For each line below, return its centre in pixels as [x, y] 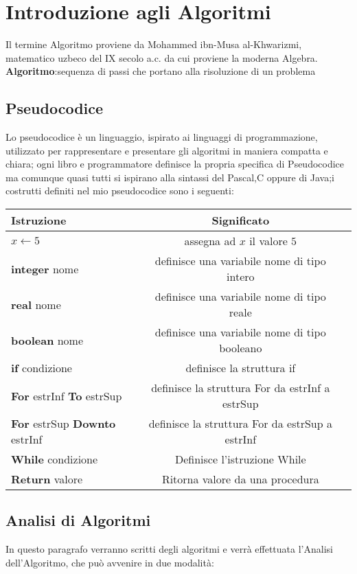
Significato [241, 220]
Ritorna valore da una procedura [240, 479]
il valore [268, 241]
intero [241, 277]
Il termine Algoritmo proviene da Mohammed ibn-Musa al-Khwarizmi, [154, 44]
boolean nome [47, 340]
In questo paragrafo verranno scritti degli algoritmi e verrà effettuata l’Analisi [169, 549]
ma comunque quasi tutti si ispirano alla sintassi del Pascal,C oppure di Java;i [170, 177]
